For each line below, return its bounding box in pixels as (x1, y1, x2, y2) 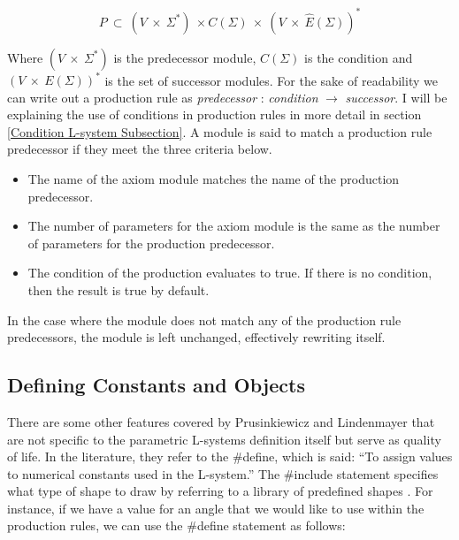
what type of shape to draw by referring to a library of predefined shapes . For (7, 482, 433, 500)
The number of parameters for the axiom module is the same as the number (27, 217, 440, 235)
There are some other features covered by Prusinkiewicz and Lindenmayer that (7, 412, 435, 430)
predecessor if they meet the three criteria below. (7, 140, 272, 158)
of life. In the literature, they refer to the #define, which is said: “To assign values (7, 447, 453, 466)
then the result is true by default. (27, 280, 210, 299)
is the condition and (304, 48, 413, 66)
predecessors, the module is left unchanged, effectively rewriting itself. (7, 328, 386, 346)
